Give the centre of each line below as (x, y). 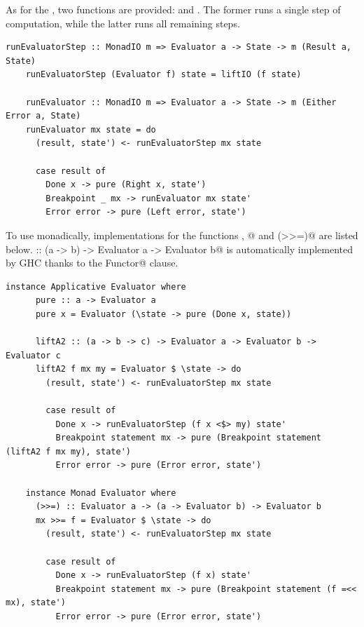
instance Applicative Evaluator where (96, 286)
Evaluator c (33, 355)
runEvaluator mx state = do (91, 129)
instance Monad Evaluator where (101, 493)
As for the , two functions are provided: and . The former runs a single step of (173, 9)
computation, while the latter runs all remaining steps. (123, 23)
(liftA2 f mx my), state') (68, 451)
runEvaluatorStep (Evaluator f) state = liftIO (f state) (163, 75)
